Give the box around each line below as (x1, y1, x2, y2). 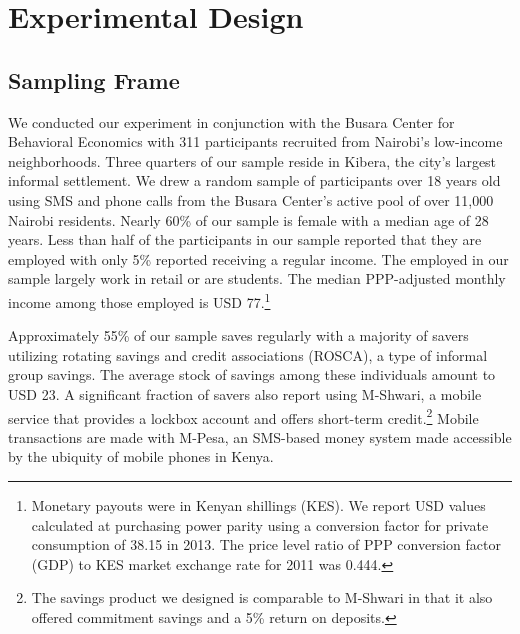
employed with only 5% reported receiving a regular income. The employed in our (8, 248, 509, 269)
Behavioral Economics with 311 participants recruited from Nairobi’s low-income (8, 131, 503, 152)
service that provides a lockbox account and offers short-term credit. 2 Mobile (8, 404, 479, 428)
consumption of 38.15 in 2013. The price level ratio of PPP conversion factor (31, 534, 501, 555)
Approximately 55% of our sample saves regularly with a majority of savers (8, 325, 469, 346)
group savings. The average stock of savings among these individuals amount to (8, 364, 496, 385)
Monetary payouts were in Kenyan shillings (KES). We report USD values (31, 494, 486, 515)
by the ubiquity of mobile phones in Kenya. (8, 446, 274, 467)
